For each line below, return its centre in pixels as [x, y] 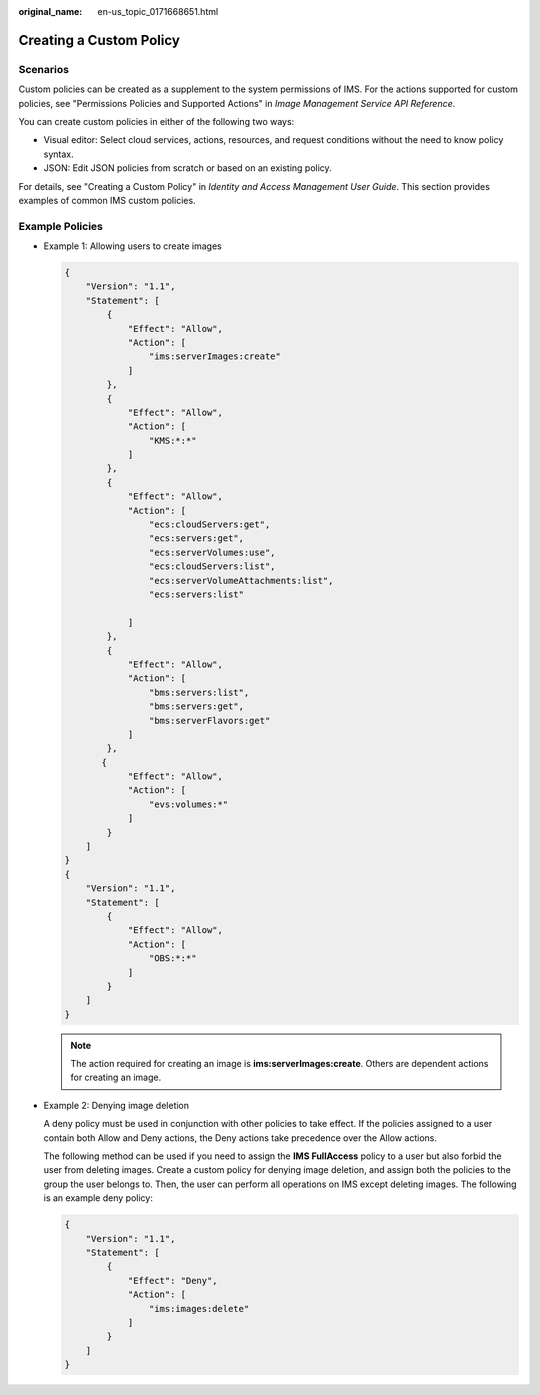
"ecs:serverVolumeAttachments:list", [241, 580]
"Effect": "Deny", [173, 1280]
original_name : [50, 11]
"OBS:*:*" [172, 958]
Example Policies [61, 226]
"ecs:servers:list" [196, 594]
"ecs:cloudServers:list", [212, 566]
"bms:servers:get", [196, 706]
